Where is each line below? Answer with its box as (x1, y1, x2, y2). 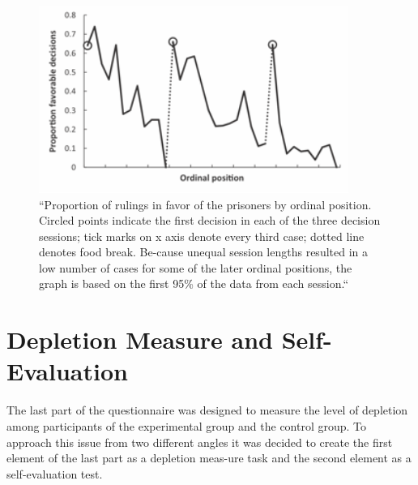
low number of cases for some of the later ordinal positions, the (39, 259, 352, 276)
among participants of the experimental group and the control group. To (6, 417, 367, 434)
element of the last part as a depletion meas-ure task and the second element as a (6, 449, 412, 466)
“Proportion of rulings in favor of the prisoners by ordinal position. (39, 195, 372, 212)
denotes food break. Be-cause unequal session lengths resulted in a (39, 243, 369, 260)
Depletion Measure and (6, 323, 273, 356)
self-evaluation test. (6, 465, 103, 482)
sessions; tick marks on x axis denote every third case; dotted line (39, 227, 365, 244)
